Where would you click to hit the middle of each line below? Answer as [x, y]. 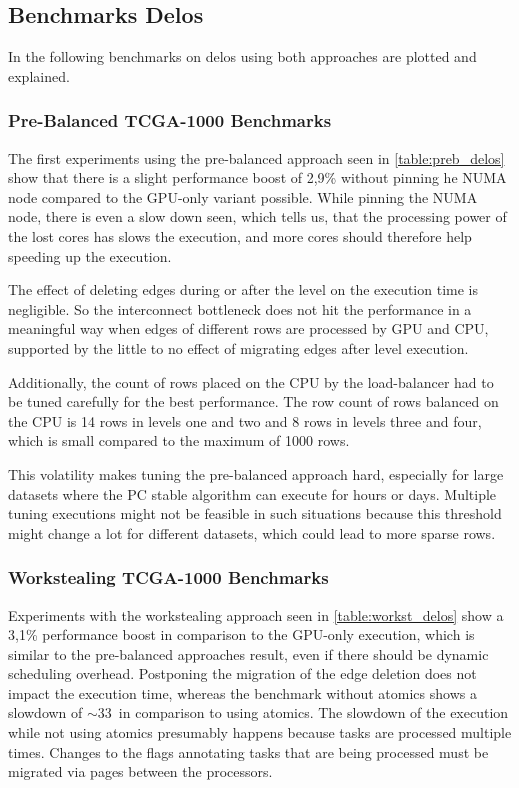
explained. [39, 75]
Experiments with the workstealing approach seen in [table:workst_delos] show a [256, 614]
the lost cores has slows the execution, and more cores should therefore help [240, 235]
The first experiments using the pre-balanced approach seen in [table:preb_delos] [256, 157]
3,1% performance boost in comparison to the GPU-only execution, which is [241, 634]
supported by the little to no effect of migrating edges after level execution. [238, 347]
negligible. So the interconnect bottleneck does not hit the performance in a [240, 308]
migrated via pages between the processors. [140, 771]
